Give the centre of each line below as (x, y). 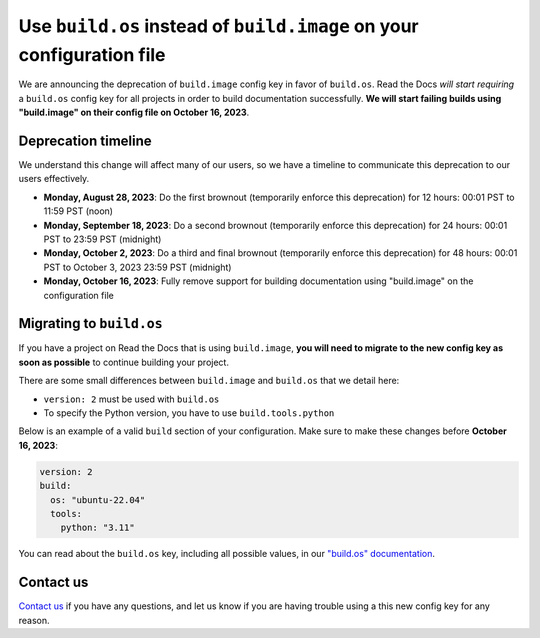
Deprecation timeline (85, 140)
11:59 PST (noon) (78, 211)
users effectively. (54, 179)
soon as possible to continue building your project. (124, 362)
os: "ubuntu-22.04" (98, 499)
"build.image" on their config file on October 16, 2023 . (134, 112)
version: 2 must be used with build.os (131, 399)
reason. (34, 620)
